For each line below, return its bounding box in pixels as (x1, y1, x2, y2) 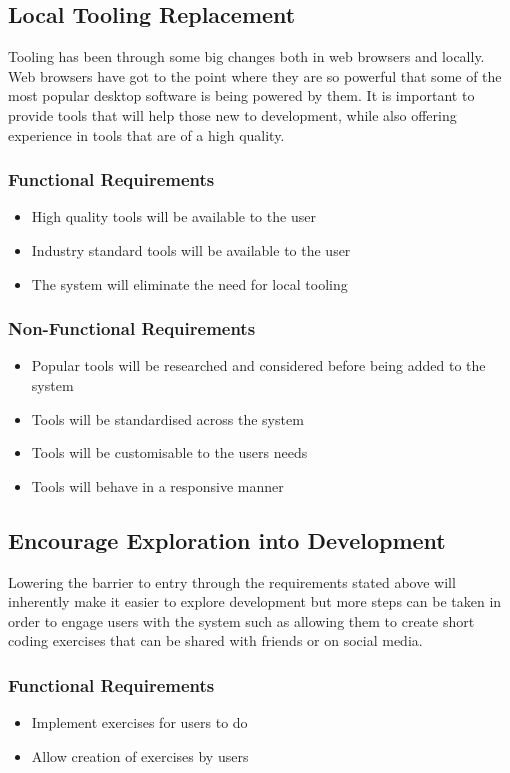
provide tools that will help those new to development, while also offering (8, 104, 457, 125)
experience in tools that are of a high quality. (8, 124, 285, 145)
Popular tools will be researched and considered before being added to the (31, 355, 486, 376)
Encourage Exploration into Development (8, 524, 446, 555)
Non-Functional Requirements (8, 316, 256, 341)
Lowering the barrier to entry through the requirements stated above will (8, 571, 456, 592)
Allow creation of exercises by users (31, 745, 249, 766)
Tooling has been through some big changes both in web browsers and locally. (8, 46, 485, 67)
